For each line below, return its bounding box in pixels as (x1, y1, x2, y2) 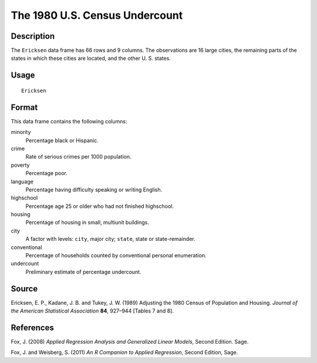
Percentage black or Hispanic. (25, 137, 99, 144)
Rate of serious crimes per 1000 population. (25, 153, 131, 160)
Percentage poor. (25, 170, 68, 177)
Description (11, 31, 55, 41)
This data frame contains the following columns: (11, 117, 127, 125)
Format (11, 102, 38, 112)
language (11, 178, 33, 185)
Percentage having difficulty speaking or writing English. (25, 186, 163, 193)
